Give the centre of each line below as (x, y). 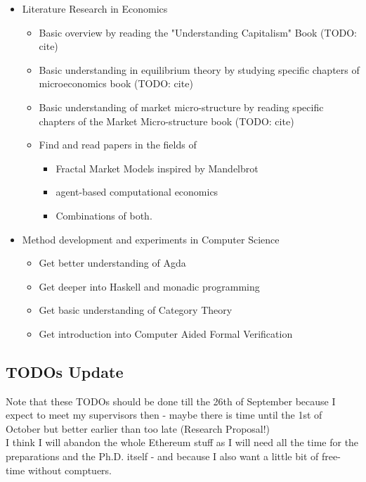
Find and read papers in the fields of (118, 145)
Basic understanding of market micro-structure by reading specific (181, 107)
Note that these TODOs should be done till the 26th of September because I (171, 401)
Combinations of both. (104, 215)
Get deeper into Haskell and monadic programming (149, 286)
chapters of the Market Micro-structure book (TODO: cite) (166, 121)
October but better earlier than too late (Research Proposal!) (138, 428)
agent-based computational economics (137, 192)
